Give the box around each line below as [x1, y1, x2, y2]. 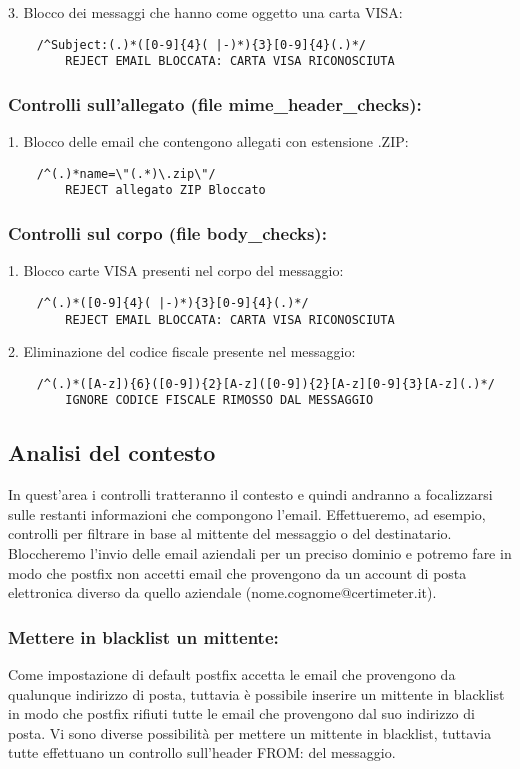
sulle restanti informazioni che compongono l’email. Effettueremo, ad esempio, [8, 503, 486, 524]
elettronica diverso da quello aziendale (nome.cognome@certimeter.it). [8, 582, 437, 603]
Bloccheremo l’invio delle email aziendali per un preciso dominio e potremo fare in [8, 543, 512, 564]
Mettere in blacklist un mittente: [8, 624, 279, 649]
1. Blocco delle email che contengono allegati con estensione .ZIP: [8, 131, 409, 152]
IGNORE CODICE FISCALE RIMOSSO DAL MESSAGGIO [65, 393, 374, 408]
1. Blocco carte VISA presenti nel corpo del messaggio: [8, 260, 344, 281]
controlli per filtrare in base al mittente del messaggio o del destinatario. [8, 523, 452, 544]
